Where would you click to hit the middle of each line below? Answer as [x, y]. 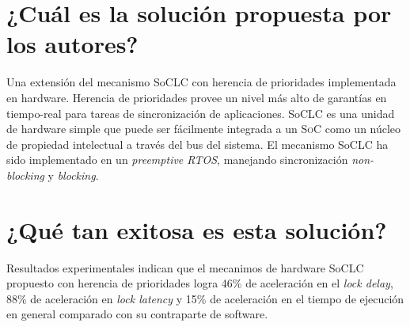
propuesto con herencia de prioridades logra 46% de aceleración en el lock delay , [200, 283]
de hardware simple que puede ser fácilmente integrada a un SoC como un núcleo [204, 129]
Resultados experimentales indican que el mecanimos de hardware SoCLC [185, 267]
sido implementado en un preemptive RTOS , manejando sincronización [177, 160]
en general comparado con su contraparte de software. [137, 314]
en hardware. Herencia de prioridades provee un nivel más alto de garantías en [197, 97]
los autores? [72, 44]
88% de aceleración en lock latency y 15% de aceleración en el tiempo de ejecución [205, 298]
